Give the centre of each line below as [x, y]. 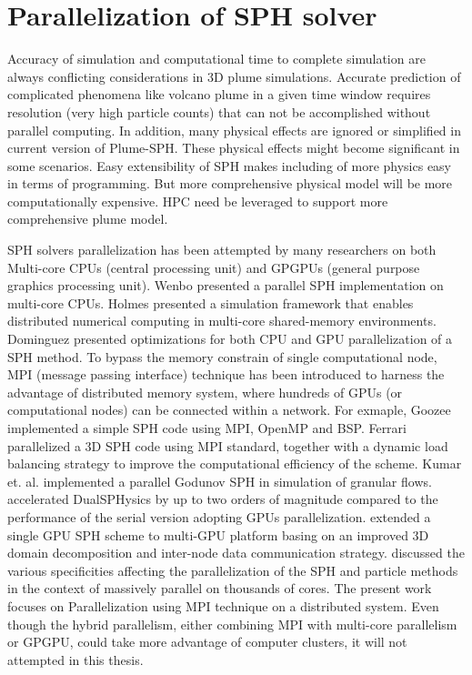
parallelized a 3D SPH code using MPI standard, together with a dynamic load [228, 445]
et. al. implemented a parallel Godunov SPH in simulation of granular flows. [220, 481]
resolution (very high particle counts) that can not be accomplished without [219, 111]
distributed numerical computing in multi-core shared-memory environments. [222, 321]
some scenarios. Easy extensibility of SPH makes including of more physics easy [230, 165]
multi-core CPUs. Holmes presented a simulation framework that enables [211, 302]
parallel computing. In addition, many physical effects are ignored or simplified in [234, 130]
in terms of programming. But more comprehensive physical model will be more [230, 183]
